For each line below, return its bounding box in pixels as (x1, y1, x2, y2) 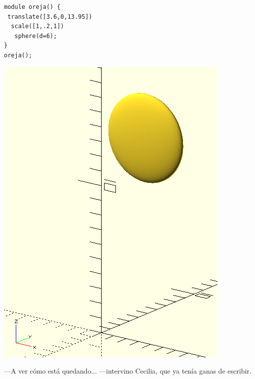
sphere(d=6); (14, 32, 57, 40)
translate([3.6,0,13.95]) (7, 13, 92, 20)
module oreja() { (4, 3, 61, 10)
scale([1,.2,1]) (11, 23, 64, 30)
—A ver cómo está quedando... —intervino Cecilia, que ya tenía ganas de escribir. (4, 366, 252, 376)
